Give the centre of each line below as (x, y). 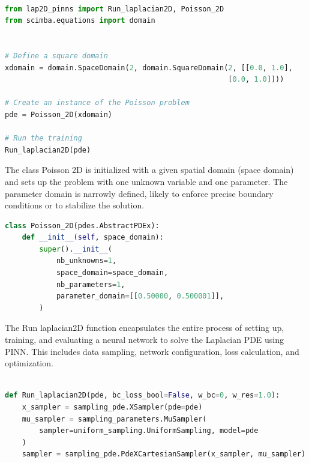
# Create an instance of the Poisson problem (97, 103)
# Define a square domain (56, 56)
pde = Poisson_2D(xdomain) (58, 114)
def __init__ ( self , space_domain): (93, 238)
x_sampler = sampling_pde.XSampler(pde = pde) (112, 407)
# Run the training (43, 138)
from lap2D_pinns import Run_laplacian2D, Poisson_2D (115, 9)
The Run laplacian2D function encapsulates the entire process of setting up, (145, 328)
